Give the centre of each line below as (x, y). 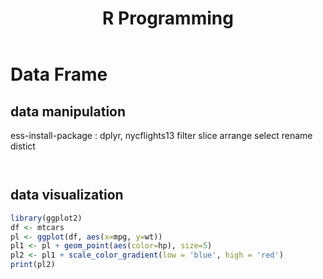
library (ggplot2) (46, 218)
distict (23, 146)
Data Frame (59, 74)
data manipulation (68, 111)
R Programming (168, 18)
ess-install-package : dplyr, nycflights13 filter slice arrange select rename (161, 135)
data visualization (67, 195)
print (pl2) (33, 265)
